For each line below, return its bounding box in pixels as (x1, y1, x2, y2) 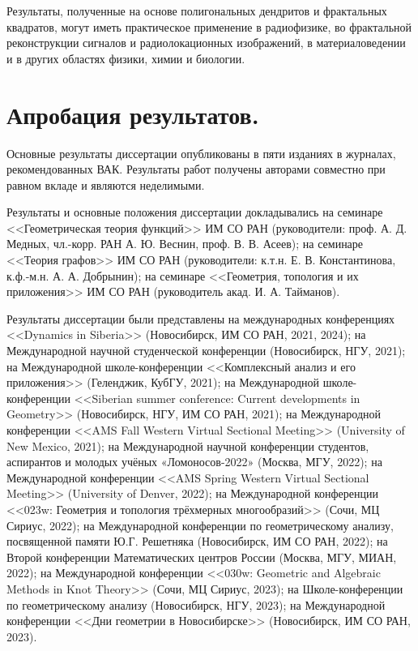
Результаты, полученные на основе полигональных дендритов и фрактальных (6, 2, 387, 19)
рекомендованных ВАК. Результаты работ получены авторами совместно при (6, 161, 386, 178)
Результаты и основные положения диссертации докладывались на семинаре (6, 203, 383, 221)
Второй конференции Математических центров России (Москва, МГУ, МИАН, (6, 548, 397, 565)
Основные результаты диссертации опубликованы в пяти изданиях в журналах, (6, 144, 396, 161)
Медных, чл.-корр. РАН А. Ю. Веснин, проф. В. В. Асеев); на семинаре (6, 235, 364, 252)
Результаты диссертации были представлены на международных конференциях (6, 310, 395, 327)
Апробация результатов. (6, 97, 259, 131)
